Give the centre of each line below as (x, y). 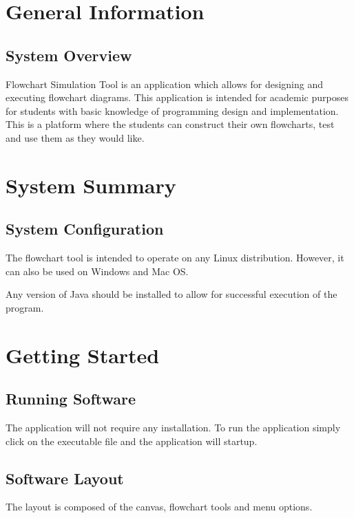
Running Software (71, 399)
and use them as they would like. (75, 137)
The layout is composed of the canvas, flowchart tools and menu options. (159, 507)
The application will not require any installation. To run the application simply (173, 428)
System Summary (91, 185)
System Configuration (85, 229)
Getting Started (83, 355)
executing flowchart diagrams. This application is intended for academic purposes (177, 97)
